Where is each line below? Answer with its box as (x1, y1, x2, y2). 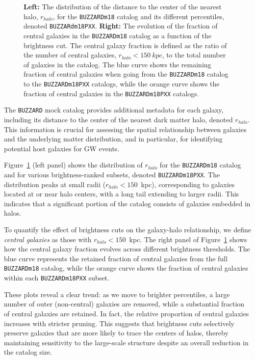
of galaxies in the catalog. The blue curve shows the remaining (24, 59, 211, 69)
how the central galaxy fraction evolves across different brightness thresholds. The (4, 244, 250, 254)
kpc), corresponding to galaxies (141, 179, 235, 189)
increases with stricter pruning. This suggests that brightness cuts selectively (4, 318, 235, 328)
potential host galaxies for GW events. (4, 143, 120, 153)
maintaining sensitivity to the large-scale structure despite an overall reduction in (4, 337, 249, 347)
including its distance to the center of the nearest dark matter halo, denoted (4, 114, 233, 124)
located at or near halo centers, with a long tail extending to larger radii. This (4, 189, 239, 199)
